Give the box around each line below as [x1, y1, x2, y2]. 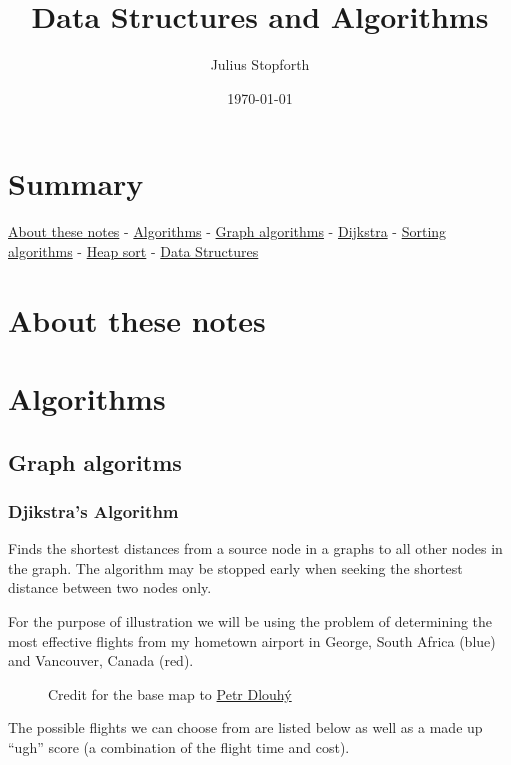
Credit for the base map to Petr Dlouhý [48, 683, 292, 704]
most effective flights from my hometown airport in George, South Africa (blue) [8, 630, 496, 651]
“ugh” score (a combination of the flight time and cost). [8, 736, 350, 757]
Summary [8, 163, 144, 204]
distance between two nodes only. [8, 577, 212, 598]
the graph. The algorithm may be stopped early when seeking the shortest [8, 557, 463, 578]
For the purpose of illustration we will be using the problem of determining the [8, 610, 493, 631]
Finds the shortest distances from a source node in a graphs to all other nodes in [8, 538, 503, 559]
